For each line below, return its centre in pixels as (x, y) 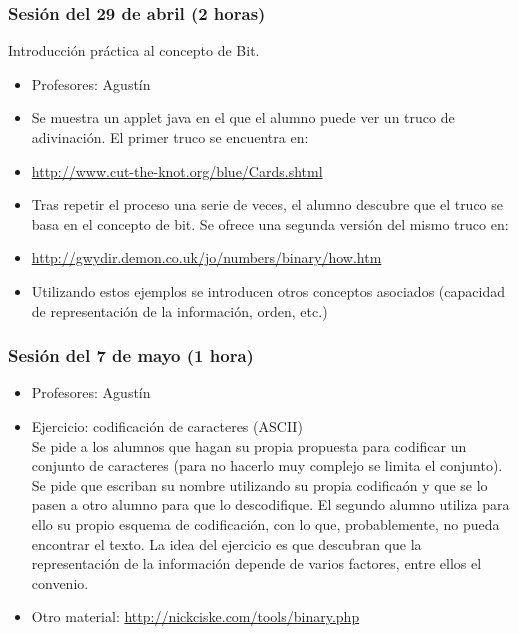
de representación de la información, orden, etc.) (179, 310)
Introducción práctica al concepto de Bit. (134, 50)
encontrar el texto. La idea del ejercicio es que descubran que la (226, 543)
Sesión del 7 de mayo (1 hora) (131, 355)
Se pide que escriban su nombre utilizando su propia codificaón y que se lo (259, 484)
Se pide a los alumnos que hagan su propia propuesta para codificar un (249, 445)
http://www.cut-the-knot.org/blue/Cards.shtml (177, 170)
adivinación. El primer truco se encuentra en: (170, 137)
